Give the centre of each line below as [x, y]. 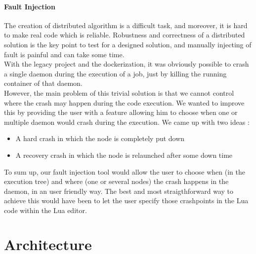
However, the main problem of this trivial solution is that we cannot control [119, 92]
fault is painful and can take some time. [64, 54]
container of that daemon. [43, 83]
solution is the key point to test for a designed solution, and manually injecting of [128, 44]
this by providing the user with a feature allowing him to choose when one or [121, 112]
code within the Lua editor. [45, 210]
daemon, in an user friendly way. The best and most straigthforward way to [119, 191]
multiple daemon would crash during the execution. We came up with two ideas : [127, 122]
